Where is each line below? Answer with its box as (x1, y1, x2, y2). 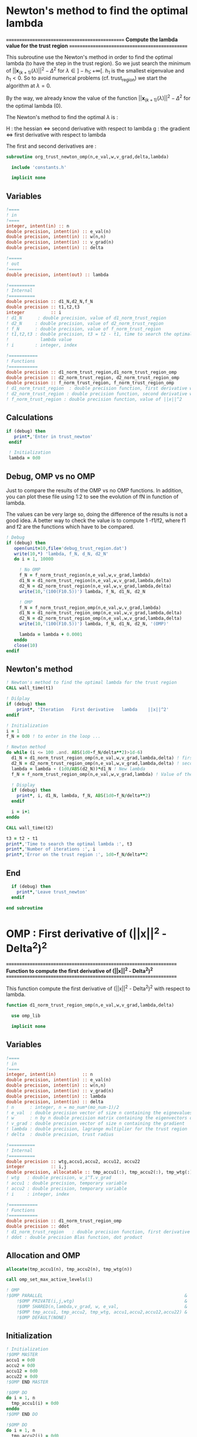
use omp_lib (11, 1013, 41, 1019)
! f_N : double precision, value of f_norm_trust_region (6, 326, 161, 332)
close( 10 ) (13, 642, 38, 648)
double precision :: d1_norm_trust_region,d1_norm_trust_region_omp (6, 369, 177, 375)
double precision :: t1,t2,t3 (6, 304, 80, 310)
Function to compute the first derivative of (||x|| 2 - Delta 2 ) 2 (6, 966, 154, 974)
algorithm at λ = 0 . (6, 82, 52, 89)
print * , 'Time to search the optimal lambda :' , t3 (6, 841, 133, 847)
